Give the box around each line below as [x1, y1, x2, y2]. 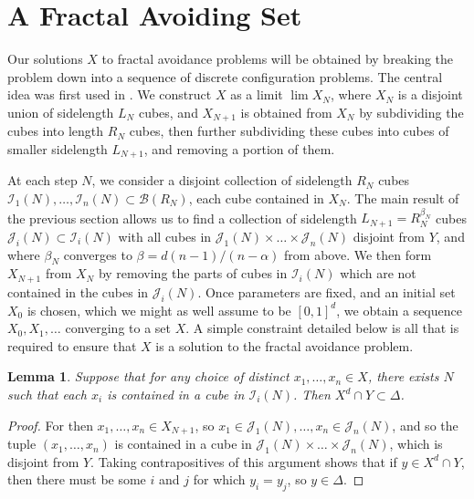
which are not [340, 264, 416, 283]
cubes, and [138, 102, 198, 121]
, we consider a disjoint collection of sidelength [91, 171, 353, 190]
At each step [7, 171, 78, 190]
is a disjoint [397, 85, 463, 104]
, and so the [392, 415, 458, 434]
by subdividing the [359, 102, 464, 121]
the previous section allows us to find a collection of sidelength [7, 208, 357, 227]
